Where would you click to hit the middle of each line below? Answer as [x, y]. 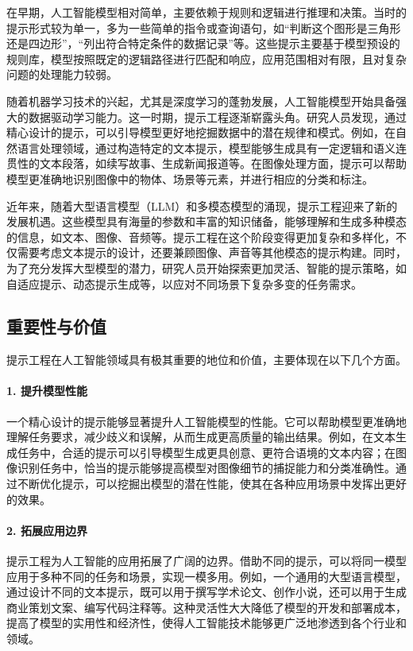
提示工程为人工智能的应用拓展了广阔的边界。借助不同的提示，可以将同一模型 [206, 561]
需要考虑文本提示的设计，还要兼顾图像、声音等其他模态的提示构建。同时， [212, 252]
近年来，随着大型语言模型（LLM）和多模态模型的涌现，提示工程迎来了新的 [202, 205]
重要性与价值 [56, 326]
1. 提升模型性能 [47, 391]
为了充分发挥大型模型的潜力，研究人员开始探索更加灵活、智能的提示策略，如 [206, 267]
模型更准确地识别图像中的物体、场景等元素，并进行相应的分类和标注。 [190, 178]
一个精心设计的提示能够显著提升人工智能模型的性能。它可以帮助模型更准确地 [206, 421]
